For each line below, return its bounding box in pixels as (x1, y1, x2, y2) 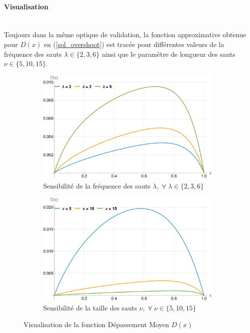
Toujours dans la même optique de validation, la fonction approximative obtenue (4, 29, 247, 40)
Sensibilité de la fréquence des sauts (43, 180, 150, 190)
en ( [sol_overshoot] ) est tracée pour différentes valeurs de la (44, 39, 225, 49)
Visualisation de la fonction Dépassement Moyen (24, 319, 169, 329)
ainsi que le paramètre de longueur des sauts (101, 48, 236, 59)
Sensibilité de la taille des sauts (43, 303, 137, 313)
